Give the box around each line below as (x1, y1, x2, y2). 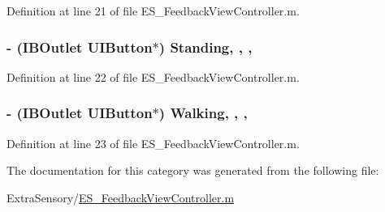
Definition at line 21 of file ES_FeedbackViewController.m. (6, 2, 300, 19)
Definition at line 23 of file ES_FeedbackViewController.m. (6, 134, 300, 151)
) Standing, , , (158, 36, 253, 57)
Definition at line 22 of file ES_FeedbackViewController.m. (6, 68, 300, 85)
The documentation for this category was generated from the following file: (6, 162, 379, 179)
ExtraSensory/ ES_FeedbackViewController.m (6, 189, 235, 206)
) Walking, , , (158, 103, 248, 123)
